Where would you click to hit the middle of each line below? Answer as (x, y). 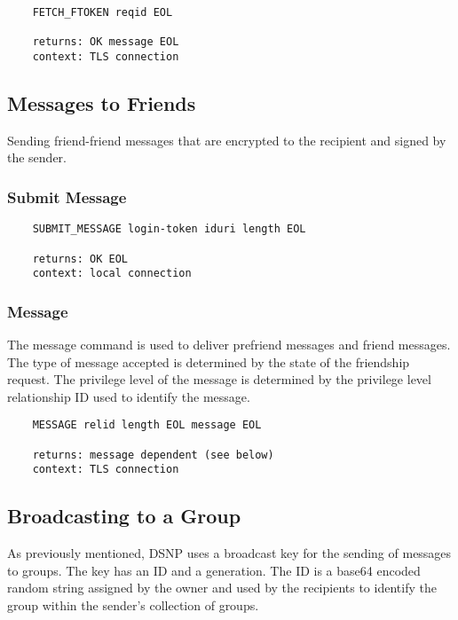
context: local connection (112, 274)
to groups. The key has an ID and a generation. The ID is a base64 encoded (214, 570)
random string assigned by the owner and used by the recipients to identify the (222, 588)
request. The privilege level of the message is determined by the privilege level (219, 379)
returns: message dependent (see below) (153, 455)
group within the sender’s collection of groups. (133, 605)
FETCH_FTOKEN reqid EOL (103, 12)
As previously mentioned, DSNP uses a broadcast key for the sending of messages (229, 553)
